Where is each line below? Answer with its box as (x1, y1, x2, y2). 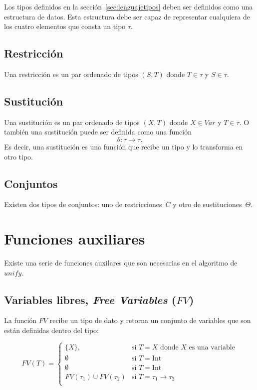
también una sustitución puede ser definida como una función (4, 126, 192, 137)
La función (4, 315, 37, 325)
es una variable (189, 343, 235, 351)
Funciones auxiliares (4, 228, 145, 249)
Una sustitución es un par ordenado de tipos (4, 116, 140, 127)
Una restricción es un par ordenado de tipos (4, 68, 138, 79)
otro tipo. (4, 151, 33, 161)
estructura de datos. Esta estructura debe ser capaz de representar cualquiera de (4, 11, 250, 21)
